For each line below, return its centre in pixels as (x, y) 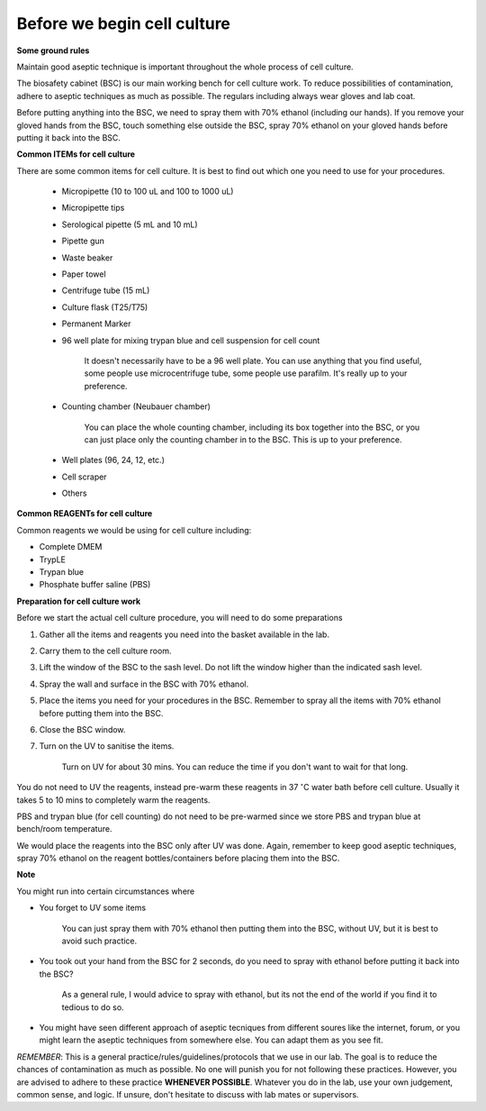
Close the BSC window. (82, 729)
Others (74, 493)
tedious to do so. (93, 1007)
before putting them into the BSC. (101, 713)
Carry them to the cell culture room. (105, 651)
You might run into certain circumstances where (106, 891)
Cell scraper (84, 477)
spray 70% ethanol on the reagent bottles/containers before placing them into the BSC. (178, 858)
